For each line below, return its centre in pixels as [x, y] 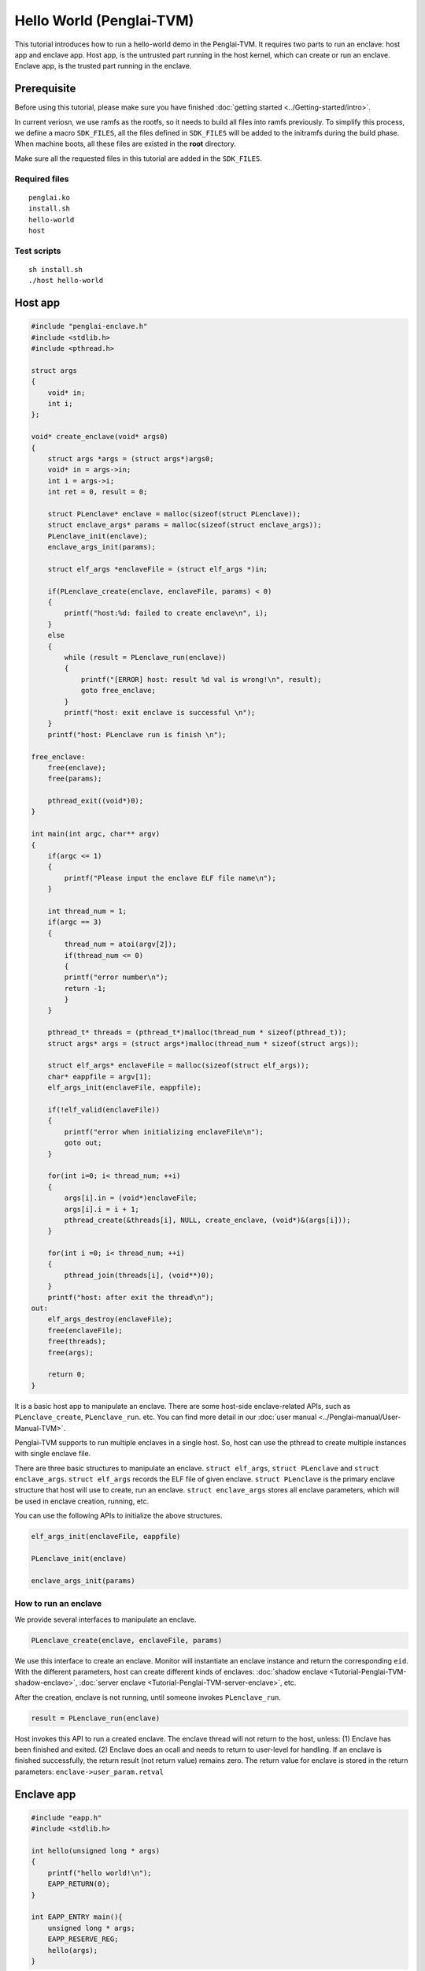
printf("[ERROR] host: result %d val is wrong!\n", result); [201, 679]
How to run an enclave [58, 1604]
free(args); [71, 1353]
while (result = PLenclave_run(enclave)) [145, 657]
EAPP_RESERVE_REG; [83, 1939]
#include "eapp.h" [67, 1818]
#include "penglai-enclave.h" [89, 326]
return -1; [85, 988]
